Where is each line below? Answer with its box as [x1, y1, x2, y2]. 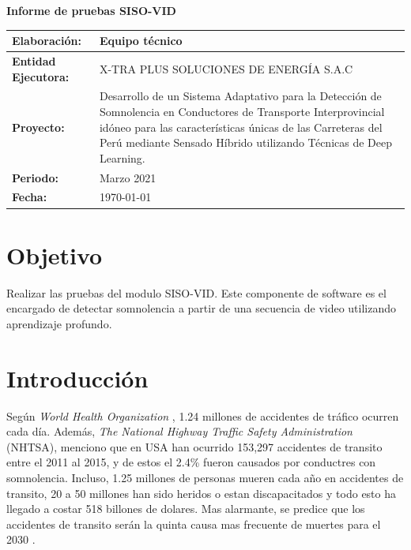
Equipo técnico [99, 32, 183, 49]
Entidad [12, 52, 56, 69]
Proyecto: [12, 118, 65, 135]
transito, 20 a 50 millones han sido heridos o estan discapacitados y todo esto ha [6, 485, 397, 501]
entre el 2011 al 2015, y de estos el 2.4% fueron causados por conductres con [6, 454, 376, 470]
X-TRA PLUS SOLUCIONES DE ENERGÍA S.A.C [99, 60, 353, 77]
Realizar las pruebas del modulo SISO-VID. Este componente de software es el [6, 284, 386, 301]
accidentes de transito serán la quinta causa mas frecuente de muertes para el [6, 515, 381, 532]
